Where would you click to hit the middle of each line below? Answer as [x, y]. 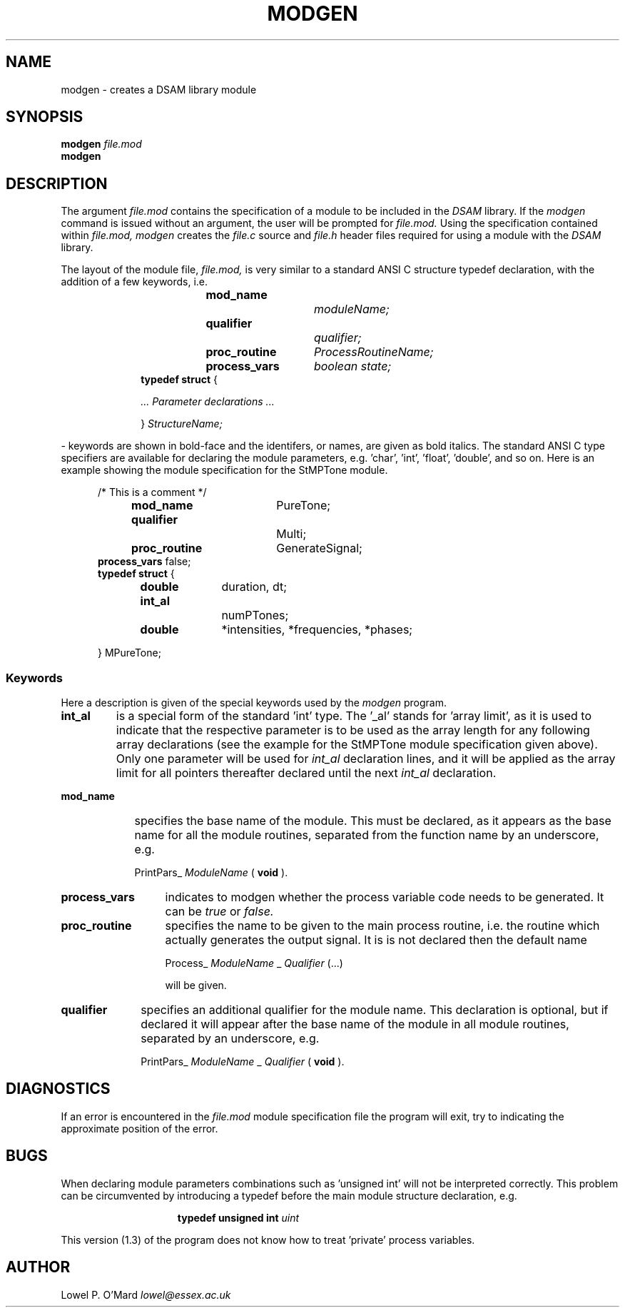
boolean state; [352, 366]
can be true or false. [219, 912]
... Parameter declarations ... [208, 402]
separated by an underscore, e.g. [230, 1039]
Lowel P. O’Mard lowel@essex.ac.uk [146, 1294]
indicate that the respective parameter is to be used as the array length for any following [353, 730]
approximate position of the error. [139, 1128]
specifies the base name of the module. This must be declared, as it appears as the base [373, 821]
